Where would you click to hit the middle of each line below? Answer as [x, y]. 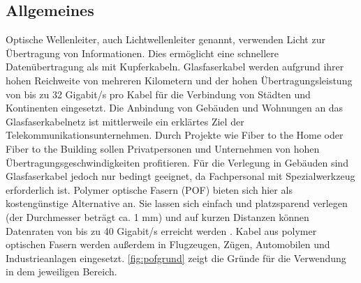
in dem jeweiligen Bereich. [61, 271]
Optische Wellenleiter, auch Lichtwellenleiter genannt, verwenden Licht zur [165, 39]
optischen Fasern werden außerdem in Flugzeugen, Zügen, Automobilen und [168, 244]
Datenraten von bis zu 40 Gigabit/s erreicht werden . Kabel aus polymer [161, 230]
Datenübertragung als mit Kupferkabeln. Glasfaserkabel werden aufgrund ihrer [175, 67]
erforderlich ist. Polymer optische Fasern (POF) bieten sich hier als [149, 189]
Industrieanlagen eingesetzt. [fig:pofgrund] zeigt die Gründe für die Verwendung [176, 258]
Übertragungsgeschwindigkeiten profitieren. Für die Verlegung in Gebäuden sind [177, 162]
